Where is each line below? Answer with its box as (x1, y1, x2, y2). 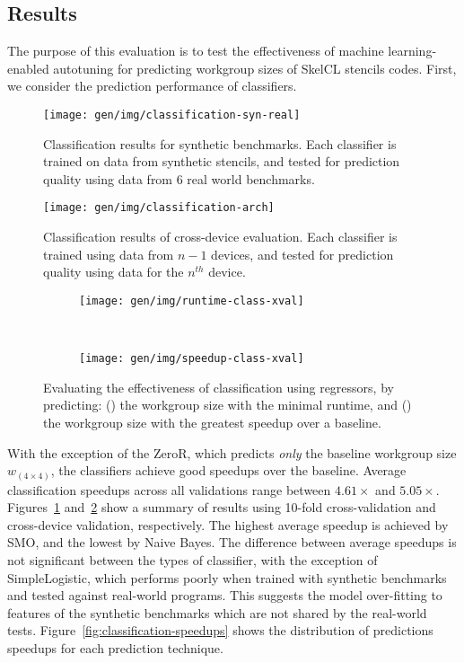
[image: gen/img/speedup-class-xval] (79, 352, 304, 366)
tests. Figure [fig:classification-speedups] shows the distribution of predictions (7, 621, 433, 640)
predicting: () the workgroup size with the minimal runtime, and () (43, 395, 412, 414)
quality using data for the (43, 262, 184, 281)
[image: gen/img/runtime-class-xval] (79, 294, 304, 307)
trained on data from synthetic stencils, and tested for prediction (43, 152, 400, 171)
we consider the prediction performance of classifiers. (7, 76, 297, 95)
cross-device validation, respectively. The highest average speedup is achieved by (7, 515, 449, 534)
